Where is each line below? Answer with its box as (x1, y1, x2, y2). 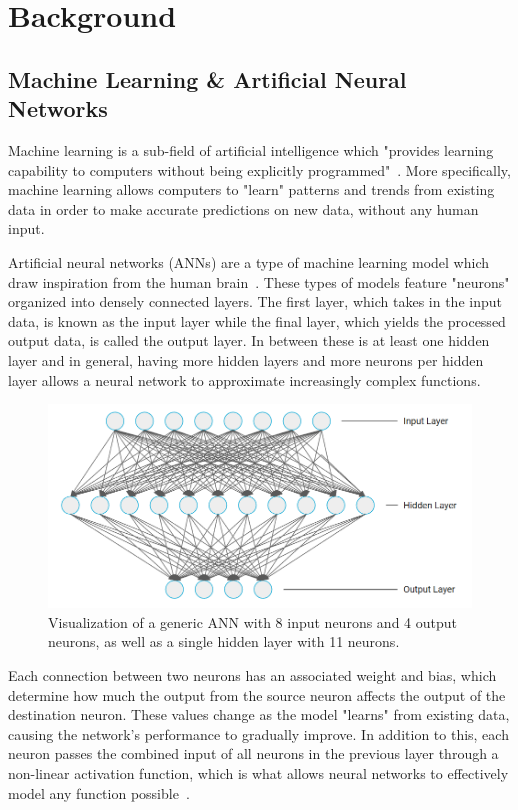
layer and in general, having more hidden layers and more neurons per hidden (8, 349, 484, 370)
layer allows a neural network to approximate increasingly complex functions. (8, 369, 481, 390)
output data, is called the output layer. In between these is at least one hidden (8, 330, 490, 351)
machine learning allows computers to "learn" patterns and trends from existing (8, 179, 495, 200)
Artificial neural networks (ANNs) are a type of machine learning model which (8, 251, 490, 272)
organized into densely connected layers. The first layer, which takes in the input (8, 291, 502, 312)
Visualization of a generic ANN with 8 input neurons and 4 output (48, 611, 457, 632)
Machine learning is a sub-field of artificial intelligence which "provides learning (8, 139, 494, 160)
